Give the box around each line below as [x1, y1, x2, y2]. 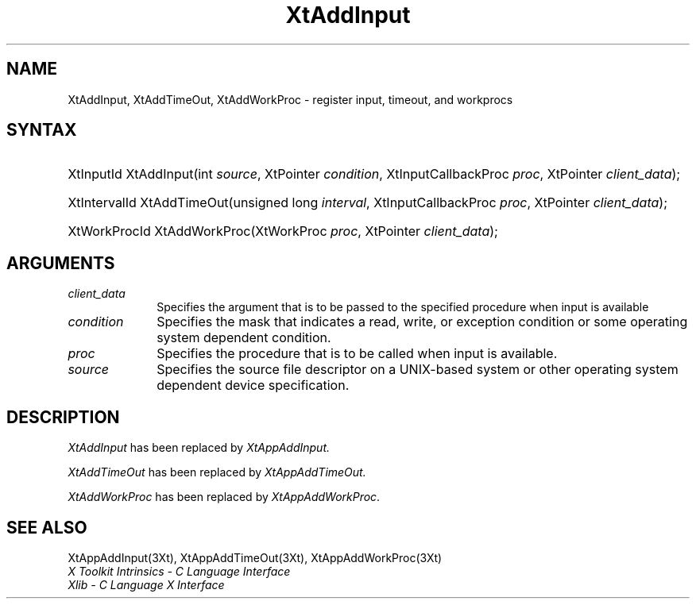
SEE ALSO [6, 517, 87, 538]
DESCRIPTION [6, 407, 120, 427]
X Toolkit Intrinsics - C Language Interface [68, 564, 291, 578]
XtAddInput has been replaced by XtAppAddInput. [68, 441, 331, 455]
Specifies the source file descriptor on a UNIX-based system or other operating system [157, 361, 679, 378]
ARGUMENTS [6, 252, 115, 273]
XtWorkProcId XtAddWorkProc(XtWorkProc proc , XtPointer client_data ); [68, 223, 498, 240]
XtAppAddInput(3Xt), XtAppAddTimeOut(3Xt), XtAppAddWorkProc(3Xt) [68, 550, 443, 565]
